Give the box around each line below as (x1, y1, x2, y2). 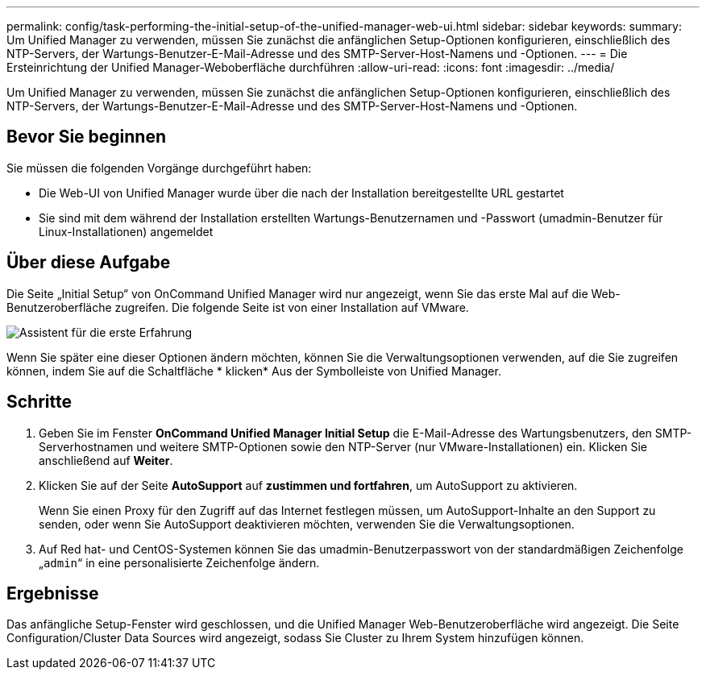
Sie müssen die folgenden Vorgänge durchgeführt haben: (6, 160, 312, 175)
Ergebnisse (6, 583, 99, 603)
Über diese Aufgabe (6, 252, 171, 273)
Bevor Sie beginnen (6, 126, 167, 147)
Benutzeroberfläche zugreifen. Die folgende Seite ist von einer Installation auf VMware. (6, 300, 469, 314)
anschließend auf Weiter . (39, 453, 173, 467)
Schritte (6, 392, 72, 413)
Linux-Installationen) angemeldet (39, 224, 214, 238)
